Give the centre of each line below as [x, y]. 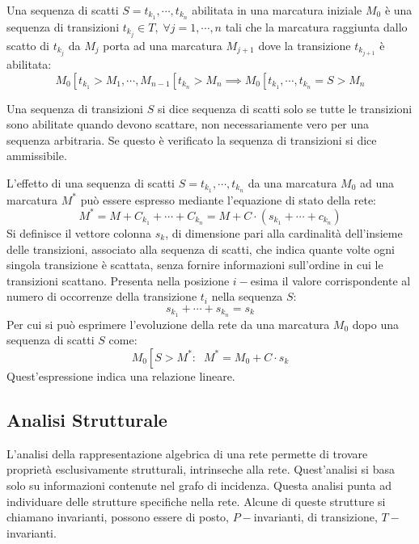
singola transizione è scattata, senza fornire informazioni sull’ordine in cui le [195, 265]
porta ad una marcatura [163, 45]
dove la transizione [305, 45]
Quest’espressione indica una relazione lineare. [121, 375]
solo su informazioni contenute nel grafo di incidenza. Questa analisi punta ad [199, 485]
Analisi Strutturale [87, 419]
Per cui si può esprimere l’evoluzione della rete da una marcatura [168, 324]
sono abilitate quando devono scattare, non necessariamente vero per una [188, 124]
